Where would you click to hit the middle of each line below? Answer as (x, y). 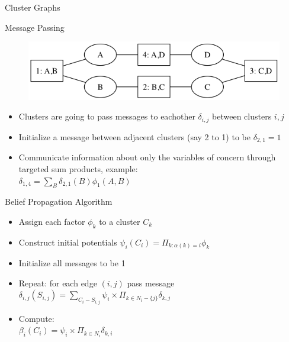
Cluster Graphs (33, 7)
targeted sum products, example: (78, 168)
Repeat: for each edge (58, 283)
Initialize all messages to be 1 (72, 263)
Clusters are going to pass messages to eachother (107, 116)
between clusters (242, 116)
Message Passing (35, 27)
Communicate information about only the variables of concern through (147, 157)
